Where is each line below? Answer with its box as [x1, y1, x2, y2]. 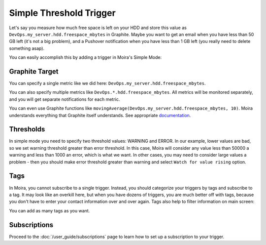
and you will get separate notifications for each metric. [9, 96, 120, 102]
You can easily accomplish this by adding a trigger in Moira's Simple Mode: [9, 54, 162, 60]
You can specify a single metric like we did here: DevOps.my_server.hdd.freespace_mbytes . [9, 81, 206, 86]
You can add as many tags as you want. [9, 207, 90, 213]
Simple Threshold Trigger [9, 7, 116, 18]
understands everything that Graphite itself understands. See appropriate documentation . [9, 112, 191, 118]
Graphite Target [9, 67, 59, 76]
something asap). [9, 45, 44, 51]
